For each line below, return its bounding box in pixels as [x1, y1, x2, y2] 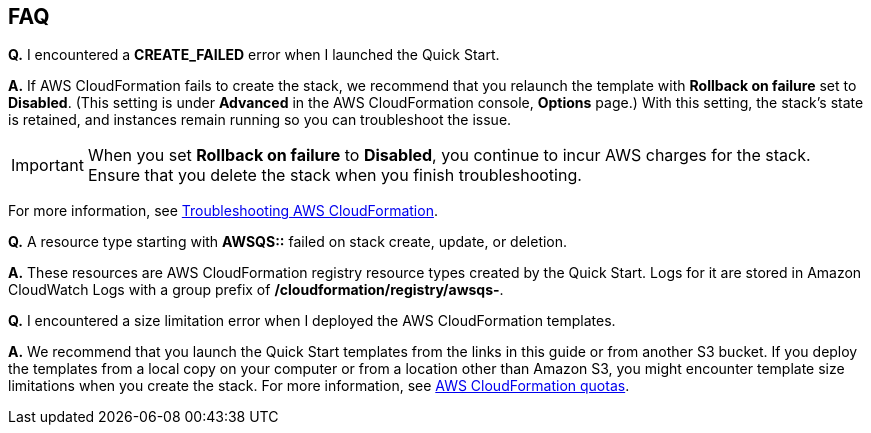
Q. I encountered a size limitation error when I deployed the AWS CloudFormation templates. [8, 312, 616, 330]
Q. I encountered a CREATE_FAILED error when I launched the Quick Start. [8, 46, 500, 64]
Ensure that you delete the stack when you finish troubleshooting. [87, 165, 582, 186]
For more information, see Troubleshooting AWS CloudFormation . [8, 202, 438, 220]
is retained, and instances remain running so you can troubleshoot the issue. [8, 111, 512, 129]
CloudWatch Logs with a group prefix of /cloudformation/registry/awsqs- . [8, 281, 504, 299]
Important [11, 155, 84, 176]
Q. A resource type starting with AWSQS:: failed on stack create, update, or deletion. [8, 233, 568, 251]
